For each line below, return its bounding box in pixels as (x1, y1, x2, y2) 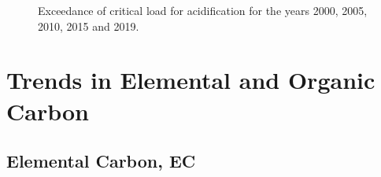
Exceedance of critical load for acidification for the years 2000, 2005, (38, 2, 368, 18)
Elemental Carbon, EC (6, 149, 196, 173)
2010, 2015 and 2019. (38, 17, 139, 34)
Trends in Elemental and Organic (6, 64, 375, 96)
